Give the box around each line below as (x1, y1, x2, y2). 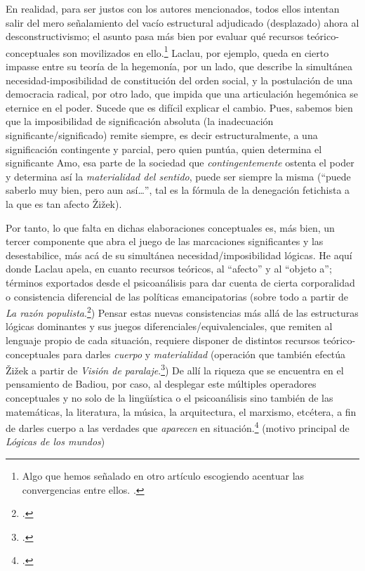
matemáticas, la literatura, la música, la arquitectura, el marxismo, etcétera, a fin (6, 404, 357, 419)
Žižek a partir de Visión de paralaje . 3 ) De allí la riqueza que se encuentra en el (6, 361, 344, 377)
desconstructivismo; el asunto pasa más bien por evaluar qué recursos (6, 29, 304, 44)
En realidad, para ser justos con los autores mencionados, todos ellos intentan (6, 1, 340, 15)
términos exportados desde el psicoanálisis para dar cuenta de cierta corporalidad (6, 275, 355, 289)
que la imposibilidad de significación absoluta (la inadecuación (6, 114, 274, 129)
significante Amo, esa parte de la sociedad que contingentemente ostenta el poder (6, 155, 354, 170)
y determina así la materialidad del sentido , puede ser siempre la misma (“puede (6, 169, 351, 183)
